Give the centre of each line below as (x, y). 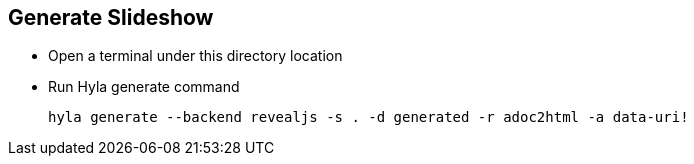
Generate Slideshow (111, 17)
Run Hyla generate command (144, 87)
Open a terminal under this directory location (195, 56)
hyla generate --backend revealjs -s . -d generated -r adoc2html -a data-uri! (368, 117)
